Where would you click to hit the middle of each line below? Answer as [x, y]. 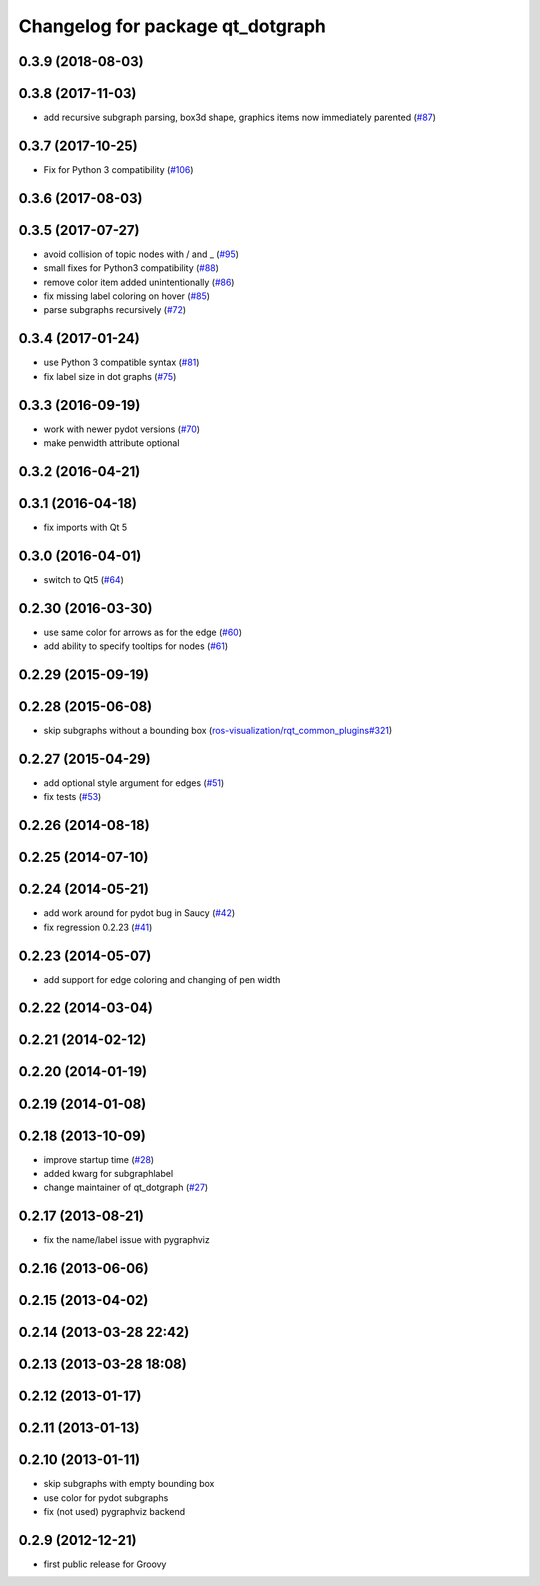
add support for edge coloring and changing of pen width [162, 979]
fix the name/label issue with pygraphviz [126, 1240]
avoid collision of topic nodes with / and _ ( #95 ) [141, 254]
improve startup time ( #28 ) [99, 1159]
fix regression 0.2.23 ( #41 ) [98, 927]
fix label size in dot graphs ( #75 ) [110, 376]
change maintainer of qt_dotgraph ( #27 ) [126, 1187]
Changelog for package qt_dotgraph [172, 26]
